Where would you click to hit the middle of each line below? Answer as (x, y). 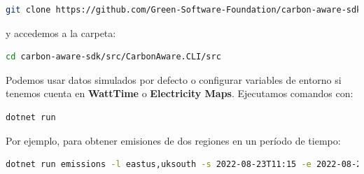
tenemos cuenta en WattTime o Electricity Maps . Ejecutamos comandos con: (180, 93)
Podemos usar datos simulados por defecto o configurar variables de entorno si (174, 79)
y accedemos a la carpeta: (61, 32)
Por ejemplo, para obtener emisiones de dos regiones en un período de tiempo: (173, 140)
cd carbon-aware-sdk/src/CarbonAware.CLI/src (113, 57)
